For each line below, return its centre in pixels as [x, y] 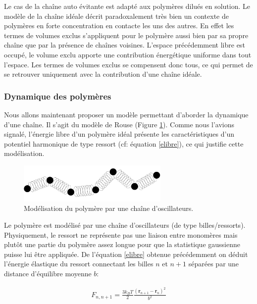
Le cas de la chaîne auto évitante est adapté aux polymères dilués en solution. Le [127, 6]
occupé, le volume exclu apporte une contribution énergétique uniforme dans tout [128, 54]
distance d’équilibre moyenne [48, 274]
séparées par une [214, 264]
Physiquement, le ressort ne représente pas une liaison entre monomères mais [121, 234]
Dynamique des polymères [58, 96]
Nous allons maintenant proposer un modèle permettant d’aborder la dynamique [126, 114]
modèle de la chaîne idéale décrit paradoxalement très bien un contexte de [116, 16]
